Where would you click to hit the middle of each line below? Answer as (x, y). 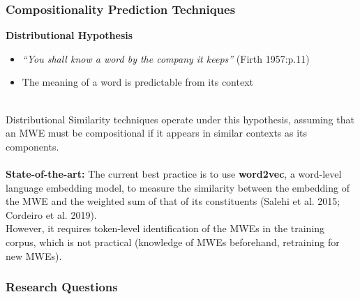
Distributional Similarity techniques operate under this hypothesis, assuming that (180, 119)
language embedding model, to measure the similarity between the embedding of (178, 187)
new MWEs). (34, 255)
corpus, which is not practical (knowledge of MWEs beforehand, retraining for (173, 242)
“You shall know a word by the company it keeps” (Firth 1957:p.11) (166, 58)
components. (32, 146)
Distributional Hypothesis (69, 35)
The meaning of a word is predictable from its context (137, 82)
